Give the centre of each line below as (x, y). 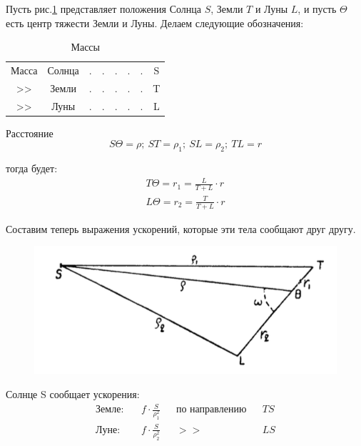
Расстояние (30, 133)
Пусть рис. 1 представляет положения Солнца (104, 9)
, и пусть (317, 9)
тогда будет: (32, 168)
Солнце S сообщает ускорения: (73, 394)
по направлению (211, 410)
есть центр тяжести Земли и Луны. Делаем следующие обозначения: (155, 23)
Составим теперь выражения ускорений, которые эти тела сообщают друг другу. (181, 228)
